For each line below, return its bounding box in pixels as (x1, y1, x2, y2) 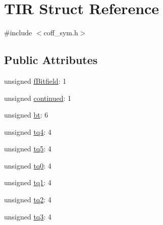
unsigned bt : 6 (4, 109, 48, 120)
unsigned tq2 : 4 (4, 194, 51, 205)
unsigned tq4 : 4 (4, 126, 51, 137)
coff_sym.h (43, 27, 78, 38)
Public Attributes (4, 52, 98, 68)
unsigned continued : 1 (4, 92, 72, 103)
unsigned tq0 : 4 (4, 160, 51, 171)
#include (4, 27, 32, 38)
